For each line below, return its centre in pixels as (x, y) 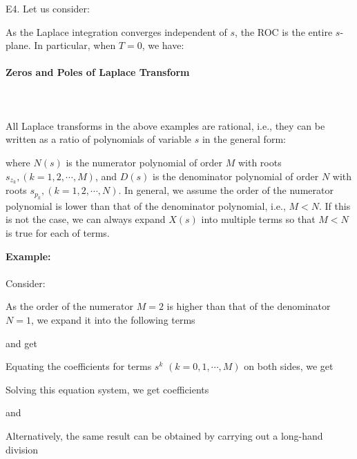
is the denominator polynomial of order (236, 176)
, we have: (163, 45)
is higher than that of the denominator (249, 306)
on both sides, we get (289, 366)
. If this (335, 205)
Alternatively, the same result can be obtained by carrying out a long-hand (164, 435)
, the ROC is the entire (284, 31)
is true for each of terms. (58, 233)
